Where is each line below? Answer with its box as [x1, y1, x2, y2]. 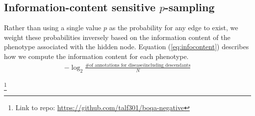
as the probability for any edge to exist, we [109, 22, 238, 33]
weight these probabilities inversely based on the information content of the [4, 32, 230, 42]
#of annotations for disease [85, 62, 143, 68]
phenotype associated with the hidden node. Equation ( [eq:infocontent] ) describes [4, 41, 249, 52]
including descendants [144, 62, 191, 68]
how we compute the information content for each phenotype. [4, 51, 189, 61]
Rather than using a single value [4, 22, 102, 33]
